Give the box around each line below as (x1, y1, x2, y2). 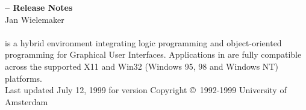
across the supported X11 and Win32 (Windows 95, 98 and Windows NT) (5, 60, 278, 72)
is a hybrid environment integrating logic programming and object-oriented (5, 36, 282, 49)
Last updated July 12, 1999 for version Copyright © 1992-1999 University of (5, 84, 287, 96)
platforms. (5, 72, 42, 84)
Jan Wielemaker (5, 13, 64, 25)
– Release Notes (5, 1, 73, 13)
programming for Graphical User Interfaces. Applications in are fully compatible (5, 48, 302, 61)
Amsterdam (5, 95, 48, 108)
